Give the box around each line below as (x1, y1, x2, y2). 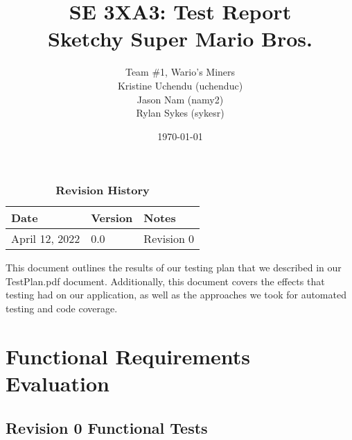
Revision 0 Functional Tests (6, 416, 208, 438)
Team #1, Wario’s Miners (125, 65, 236, 79)
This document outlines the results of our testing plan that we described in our (6, 260, 342, 275)
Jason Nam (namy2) (137, 92, 224, 106)
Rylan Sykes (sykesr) (136, 105, 225, 120)
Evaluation (6, 369, 109, 398)
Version (91, 210, 133, 226)
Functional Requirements (6, 341, 250, 370)
